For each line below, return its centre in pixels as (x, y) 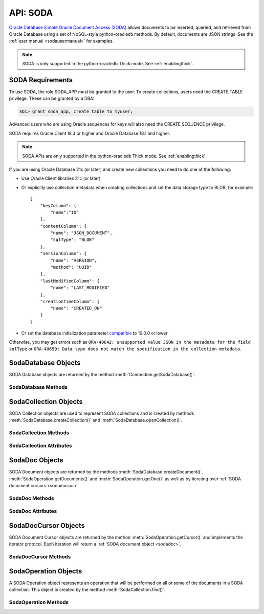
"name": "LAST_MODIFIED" (80, 288)
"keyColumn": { (58, 205)
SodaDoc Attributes (33, 511)
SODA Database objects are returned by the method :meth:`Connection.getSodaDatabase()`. (102, 375)
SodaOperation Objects (46, 571)
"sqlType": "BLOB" (73, 240)
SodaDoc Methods (32, 498)
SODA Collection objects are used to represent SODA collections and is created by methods (101, 413)
